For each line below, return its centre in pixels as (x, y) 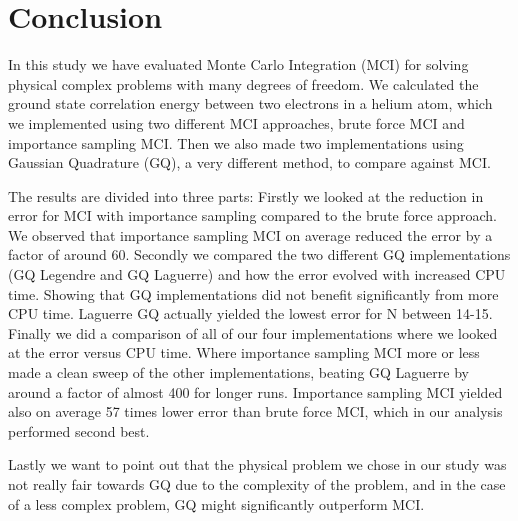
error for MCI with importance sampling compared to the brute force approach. (252, 215)
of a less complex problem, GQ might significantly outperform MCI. (216, 503)
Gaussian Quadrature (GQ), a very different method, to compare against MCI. (249, 162)
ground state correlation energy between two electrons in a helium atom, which (250, 103)
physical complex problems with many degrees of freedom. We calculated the (243, 83)
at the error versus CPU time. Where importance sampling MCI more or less (244, 352)
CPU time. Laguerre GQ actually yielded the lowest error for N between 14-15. (250, 313)
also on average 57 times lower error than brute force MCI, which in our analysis (255, 411)
